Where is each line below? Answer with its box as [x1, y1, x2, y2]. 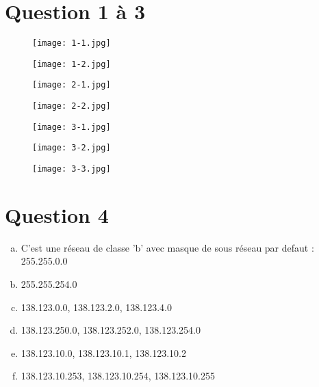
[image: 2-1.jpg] [32, 80, 111, 90]
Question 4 [5, 200, 109, 228]
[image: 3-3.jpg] [32, 164, 111, 174]
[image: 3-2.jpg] [32, 143, 111, 153]
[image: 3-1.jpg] [32, 122, 111, 132]
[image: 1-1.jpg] [32, 38, 111, 49]
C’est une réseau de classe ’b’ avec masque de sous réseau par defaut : [21, 240, 314, 254]
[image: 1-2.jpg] [32, 59, 111, 69]
